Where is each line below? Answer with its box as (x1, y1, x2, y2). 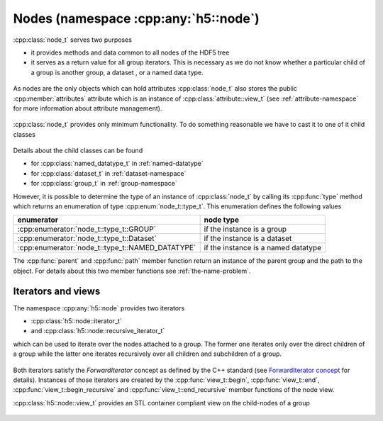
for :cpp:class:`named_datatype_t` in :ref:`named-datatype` (30, 159, 204, 168)
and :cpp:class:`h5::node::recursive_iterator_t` (30, 327, 165, 335)
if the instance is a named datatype (204, 243, 322, 253)
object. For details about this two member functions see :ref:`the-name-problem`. (13, 266, 251, 275)
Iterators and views (13, 285, 101, 297)
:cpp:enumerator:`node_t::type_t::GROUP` (17, 224, 156, 234)
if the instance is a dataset (204, 234, 292, 244)
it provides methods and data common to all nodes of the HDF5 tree (30, 48, 230, 57)
